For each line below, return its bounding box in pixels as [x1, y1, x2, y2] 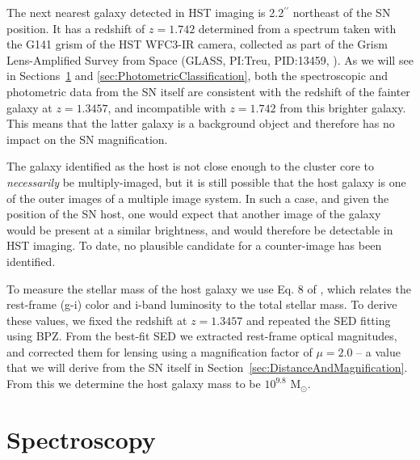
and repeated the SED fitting [246, 311, 391, 328]
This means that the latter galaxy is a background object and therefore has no [6, 115, 395, 132]
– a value [356, 343, 401, 360]
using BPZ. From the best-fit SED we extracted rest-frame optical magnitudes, [6, 327, 397, 344]
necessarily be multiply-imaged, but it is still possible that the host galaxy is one [6, 173, 406, 190]
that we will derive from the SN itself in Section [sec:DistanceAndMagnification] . [6, 359, 408, 376]
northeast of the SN [292, 4, 391, 20]
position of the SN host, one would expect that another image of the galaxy [6, 205, 381, 222]
